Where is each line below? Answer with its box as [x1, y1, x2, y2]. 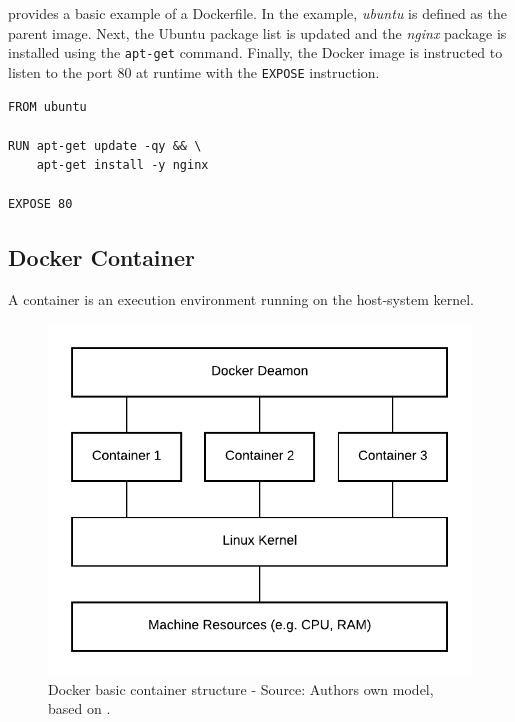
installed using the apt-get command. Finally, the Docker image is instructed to [8, 42, 503, 63]
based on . [48, 698, 111, 719]
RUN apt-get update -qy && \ [8, 138, 202, 153]
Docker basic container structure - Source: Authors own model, [48, 678, 434, 699]
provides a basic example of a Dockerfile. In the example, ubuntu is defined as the [8, 3, 507, 23]
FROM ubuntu [8, 99, 87, 114]
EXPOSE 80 [8, 197, 73, 212]
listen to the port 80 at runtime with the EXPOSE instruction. [8, 61, 380, 82]
